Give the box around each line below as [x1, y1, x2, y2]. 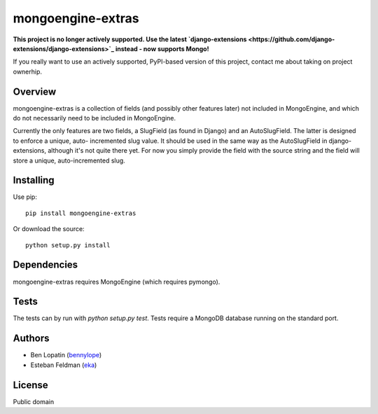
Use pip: [13, 193, 38, 201]
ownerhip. [13, 67, 42, 76]
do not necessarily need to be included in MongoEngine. [13, 114, 176, 123]
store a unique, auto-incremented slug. [13, 156, 125, 165]
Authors [13, 333, 50, 345]
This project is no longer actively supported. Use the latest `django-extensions [13, 35, 247, 43]
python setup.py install [25, 241, 111, 249]
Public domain [13, 397, 55, 406]
